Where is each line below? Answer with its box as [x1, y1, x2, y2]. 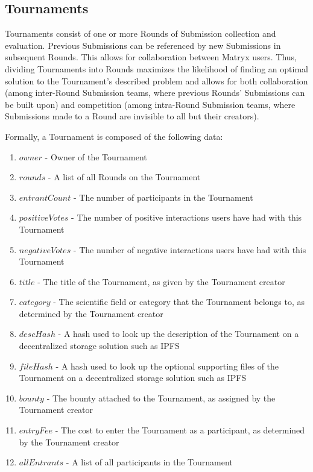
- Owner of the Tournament [45, 150, 147, 163]
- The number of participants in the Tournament [73, 190, 253, 203]
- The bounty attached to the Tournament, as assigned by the [46, 391, 276, 404]
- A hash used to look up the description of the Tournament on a [58, 327, 299, 340]
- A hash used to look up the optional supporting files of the [55, 359, 279, 372]
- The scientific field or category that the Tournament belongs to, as [53, 295, 305, 308]
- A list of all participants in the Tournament [66, 456, 233, 468]
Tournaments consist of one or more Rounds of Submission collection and [5, 27, 276, 40]
